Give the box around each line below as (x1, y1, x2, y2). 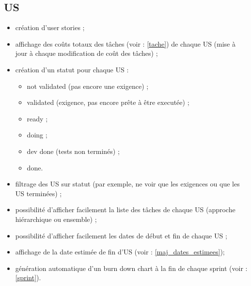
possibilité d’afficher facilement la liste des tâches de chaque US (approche (15, 204, 235, 215)
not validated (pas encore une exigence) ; (27, 81, 149, 91)
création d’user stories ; (15, 22, 85, 33)
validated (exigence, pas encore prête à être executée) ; (27, 97, 189, 107)
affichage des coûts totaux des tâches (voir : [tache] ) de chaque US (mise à (15, 38, 235, 49)
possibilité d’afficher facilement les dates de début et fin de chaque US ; (15, 230, 227, 240)
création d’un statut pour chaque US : (15, 64, 129, 74)
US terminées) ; (15, 188, 62, 198)
